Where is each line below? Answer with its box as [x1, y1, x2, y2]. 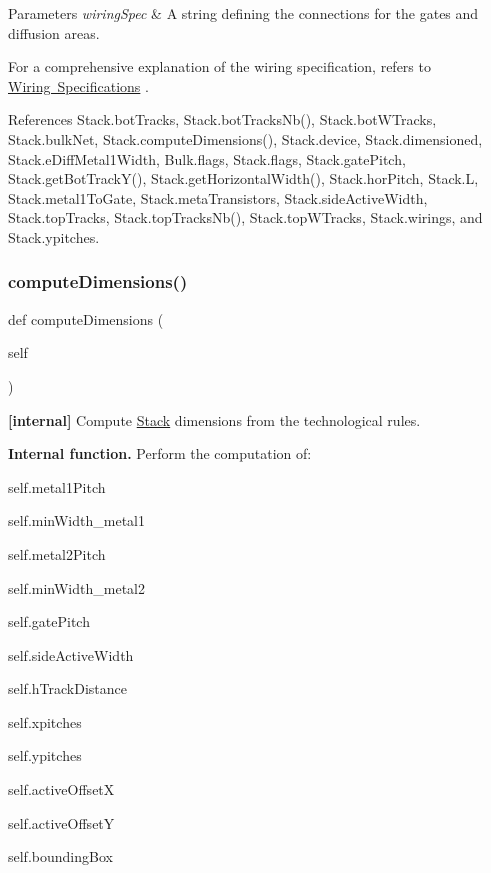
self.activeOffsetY [8, 812, 115, 833]
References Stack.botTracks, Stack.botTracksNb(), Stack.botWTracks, [8, 109, 437, 130]
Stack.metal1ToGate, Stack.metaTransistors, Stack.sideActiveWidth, [8, 187, 428, 208]
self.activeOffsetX [8, 779, 115, 800]
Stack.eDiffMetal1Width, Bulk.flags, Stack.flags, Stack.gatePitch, [8, 148, 406, 169]
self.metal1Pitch [8, 476, 106, 497]
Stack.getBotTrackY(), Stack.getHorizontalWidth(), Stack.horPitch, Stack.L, [8, 168, 479, 189]
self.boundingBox [8, 846, 113, 867]
